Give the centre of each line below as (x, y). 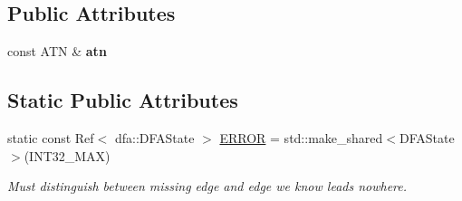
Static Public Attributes (123, 100)
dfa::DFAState (154, 138)
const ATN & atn (57, 51)
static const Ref (51, 138)
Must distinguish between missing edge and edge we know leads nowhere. (207, 186)
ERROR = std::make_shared (301, 138)
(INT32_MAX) (67, 155)
